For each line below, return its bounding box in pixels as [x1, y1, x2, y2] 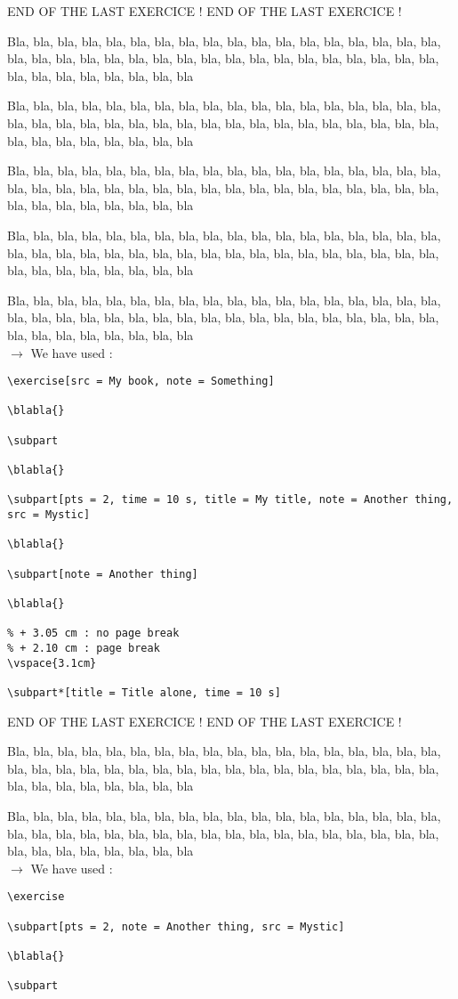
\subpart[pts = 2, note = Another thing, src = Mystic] [7, 920, 345, 933]
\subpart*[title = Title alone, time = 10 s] [7, 686, 281, 699]
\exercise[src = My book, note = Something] [7, 375, 275, 388]
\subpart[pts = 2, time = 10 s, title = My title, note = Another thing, [7, 493, 454, 507]
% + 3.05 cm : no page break [7, 627, 180, 640]
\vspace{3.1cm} [7, 656, 97, 670]
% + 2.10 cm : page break [7, 641, 160, 654]
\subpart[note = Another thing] [7, 567, 198, 581]
